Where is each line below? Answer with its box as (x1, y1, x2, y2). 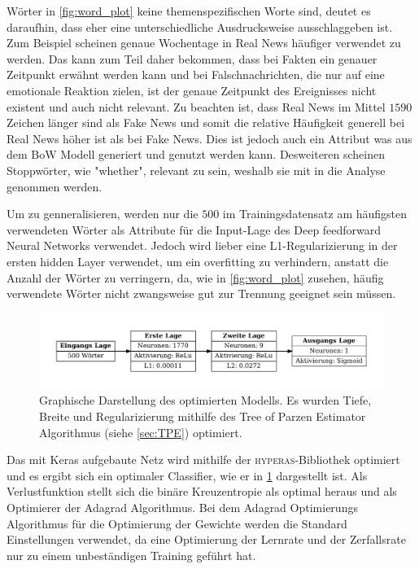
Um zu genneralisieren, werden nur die (7, 205, 199, 222)
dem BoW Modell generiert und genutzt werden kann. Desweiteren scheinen (7, 146, 386, 163)
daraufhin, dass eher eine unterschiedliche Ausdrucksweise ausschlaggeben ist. (7, 18, 393, 35)
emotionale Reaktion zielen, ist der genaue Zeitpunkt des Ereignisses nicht (7, 81, 377, 98)
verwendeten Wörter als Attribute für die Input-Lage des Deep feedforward (7, 221, 382, 238)
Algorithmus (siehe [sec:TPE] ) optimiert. (39, 423, 242, 440)
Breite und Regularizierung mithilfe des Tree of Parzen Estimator (39, 408, 366, 425)
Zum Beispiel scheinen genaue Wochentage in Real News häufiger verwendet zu (7, 34, 401, 51)
